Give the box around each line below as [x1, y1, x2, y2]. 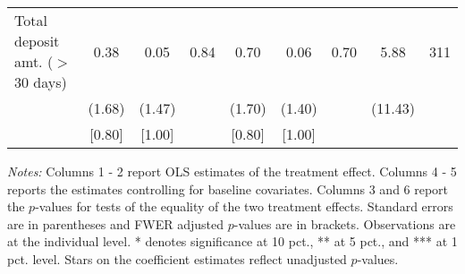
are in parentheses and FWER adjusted [7, 214, 224, 233]
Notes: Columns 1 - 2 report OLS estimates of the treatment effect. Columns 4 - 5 [7, 162, 457, 180]
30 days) [14, 72, 67, 92]
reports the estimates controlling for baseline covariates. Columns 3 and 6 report [7, 179, 449, 198]
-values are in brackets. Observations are [233, 214, 456, 233]
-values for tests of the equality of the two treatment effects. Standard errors [35, 197, 453, 216]
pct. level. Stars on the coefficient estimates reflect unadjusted [7, 249, 347, 268]
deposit [14, 30, 60, 51]
